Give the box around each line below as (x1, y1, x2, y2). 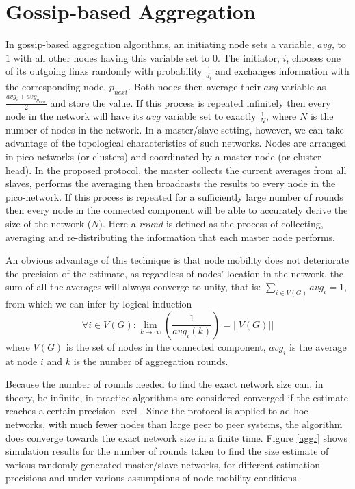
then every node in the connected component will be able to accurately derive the (5, 203, 348, 217)
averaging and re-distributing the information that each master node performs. (5, 229, 335, 244)
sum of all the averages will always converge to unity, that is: (5, 279, 261, 294)
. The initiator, (217, 50, 280, 64)
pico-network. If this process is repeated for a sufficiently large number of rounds (5, 189, 343, 203)
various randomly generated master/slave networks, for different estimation (5, 457, 320, 471)
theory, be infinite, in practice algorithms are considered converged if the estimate (5, 390, 348, 404)
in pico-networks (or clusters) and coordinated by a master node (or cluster (5, 149, 321, 164)
